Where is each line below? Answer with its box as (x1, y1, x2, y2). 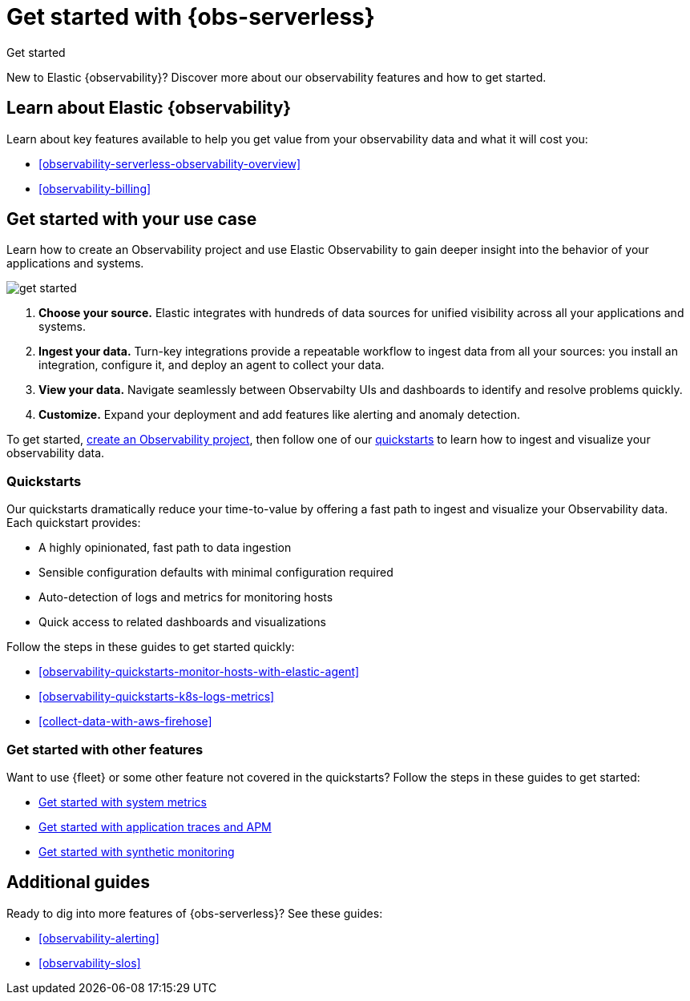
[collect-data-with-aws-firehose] (38, 714, 212, 729)
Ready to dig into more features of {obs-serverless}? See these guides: (6, 906, 383, 920)
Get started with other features (6, 741, 204, 758)
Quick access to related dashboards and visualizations (38, 615, 326, 629)
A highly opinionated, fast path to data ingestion (38, 541, 292, 555)
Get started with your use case (6, 209, 257, 230)
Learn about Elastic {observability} (6, 98, 292, 119)
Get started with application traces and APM (38, 819, 272, 834)
